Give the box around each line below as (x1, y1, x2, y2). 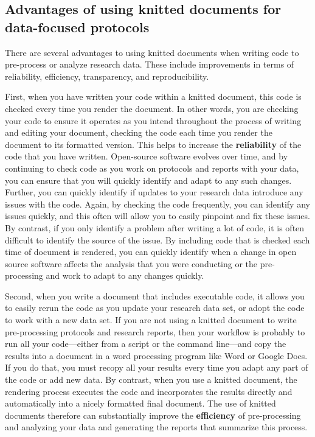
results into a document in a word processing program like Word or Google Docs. (5, 349, 308, 362)
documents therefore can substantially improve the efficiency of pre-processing (5, 408, 301, 421)
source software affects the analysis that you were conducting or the (5, 257, 258, 270)
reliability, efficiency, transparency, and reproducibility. (5, 69, 209, 82)
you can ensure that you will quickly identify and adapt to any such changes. (5, 173, 292, 186)
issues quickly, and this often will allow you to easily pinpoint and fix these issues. (5, 209, 310, 222)
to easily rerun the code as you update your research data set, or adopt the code (5, 301, 305, 314)
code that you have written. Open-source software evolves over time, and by (5, 150, 288, 163)
